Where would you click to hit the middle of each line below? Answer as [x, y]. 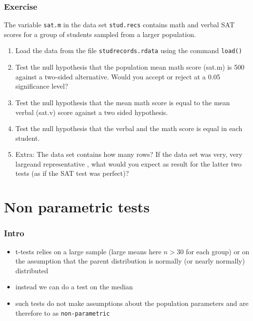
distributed [32, 270]
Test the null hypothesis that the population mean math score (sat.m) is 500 [130, 67]
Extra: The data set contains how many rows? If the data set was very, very [129, 154]
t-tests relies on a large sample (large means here [88, 251]
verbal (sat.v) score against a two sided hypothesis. [92, 112]
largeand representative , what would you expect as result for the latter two [128, 163]
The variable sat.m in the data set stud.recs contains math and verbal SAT [119, 25]
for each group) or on [218, 251]
